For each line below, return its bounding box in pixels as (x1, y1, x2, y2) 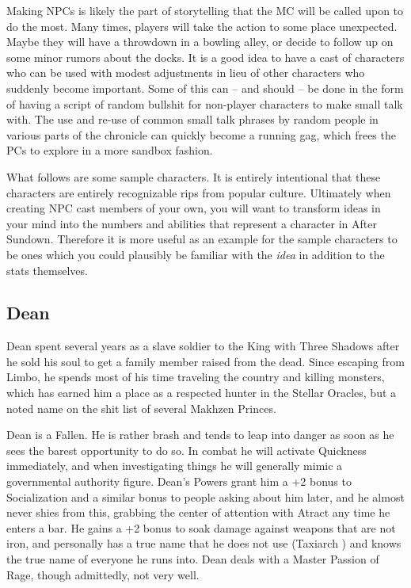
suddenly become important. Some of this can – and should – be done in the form (6, 79, 404, 96)
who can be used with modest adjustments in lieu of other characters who (6, 64, 365, 81)
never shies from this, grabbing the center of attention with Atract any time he (6, 504, 390, 521)
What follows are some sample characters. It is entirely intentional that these (6, 168, 381, 185)
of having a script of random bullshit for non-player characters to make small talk (6, 95, 403, 112)
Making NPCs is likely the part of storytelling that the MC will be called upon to (6, 2, 404, 18)
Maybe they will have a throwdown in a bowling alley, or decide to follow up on (6, 33, 394, 50)
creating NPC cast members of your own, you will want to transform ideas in (6, 200, 381, 216)
